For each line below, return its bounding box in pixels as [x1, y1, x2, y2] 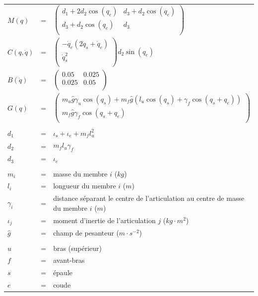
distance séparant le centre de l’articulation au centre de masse [53, 193, 245, 203]
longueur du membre [53, 180, 116, 191]
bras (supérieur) [53, 242, 102, 253]
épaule [53, 267, 73, 278]
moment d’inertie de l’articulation [53, 215, 156, 226]
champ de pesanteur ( [53, 228, 119, 238]
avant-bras [53, 255, 85, 265]
